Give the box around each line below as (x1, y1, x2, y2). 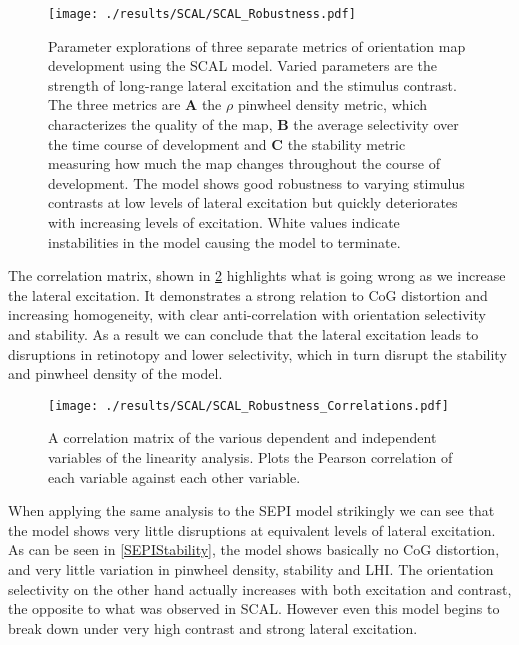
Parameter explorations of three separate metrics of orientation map (48, 35, 466, 56)
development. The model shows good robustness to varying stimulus (48, 172, 465, 193)
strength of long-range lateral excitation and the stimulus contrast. (48, 74, 457, 95)
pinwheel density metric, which (237, 94, 428, 115)
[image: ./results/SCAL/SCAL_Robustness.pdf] (48, 7, 356, 21)
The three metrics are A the (48, 94, 222, 115)
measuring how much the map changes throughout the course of (48, 153, 440, 174)
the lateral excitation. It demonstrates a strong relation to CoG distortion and (8, 284, 488, 305)
